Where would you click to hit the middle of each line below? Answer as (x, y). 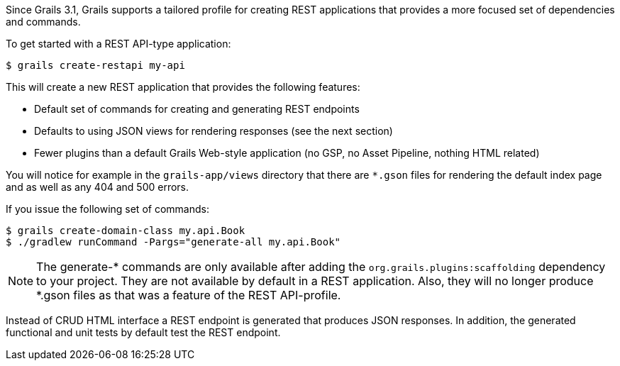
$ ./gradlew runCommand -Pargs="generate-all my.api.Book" (173, 242)
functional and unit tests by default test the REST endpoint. (143, 332)
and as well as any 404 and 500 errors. (98, 187)
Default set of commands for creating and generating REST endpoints (197, 109)
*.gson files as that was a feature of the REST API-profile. (189, 295)
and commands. (43, 22)
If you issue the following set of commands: (107, 209)
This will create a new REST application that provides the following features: (183, 87)
